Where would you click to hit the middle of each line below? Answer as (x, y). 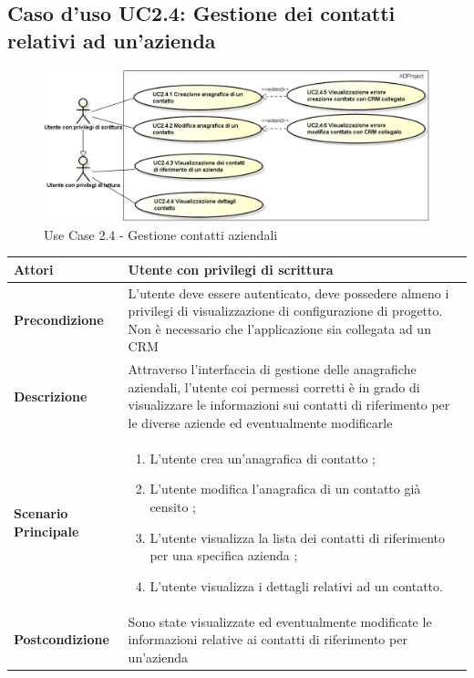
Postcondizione (62, 639)
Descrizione (51, 396)
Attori (34, 269)
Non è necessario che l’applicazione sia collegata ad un (279, 328)
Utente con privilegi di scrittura (231, 269)
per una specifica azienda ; (224, 555)
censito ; (173, 507)
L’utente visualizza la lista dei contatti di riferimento (297, 537)
